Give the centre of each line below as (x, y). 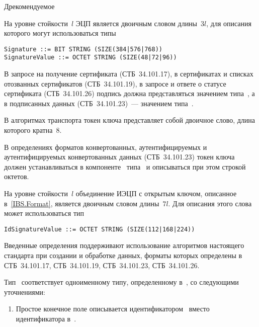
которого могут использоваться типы (60, 33)
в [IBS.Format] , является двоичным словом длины (82, 203)
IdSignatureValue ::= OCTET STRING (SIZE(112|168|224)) (100, 229)
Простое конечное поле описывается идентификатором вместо (113, 309)
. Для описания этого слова (210, 203)
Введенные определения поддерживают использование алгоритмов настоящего (124, 245)
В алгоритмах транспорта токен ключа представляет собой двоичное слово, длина (130, 120)
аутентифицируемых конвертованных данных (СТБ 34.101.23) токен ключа (119, 157)
